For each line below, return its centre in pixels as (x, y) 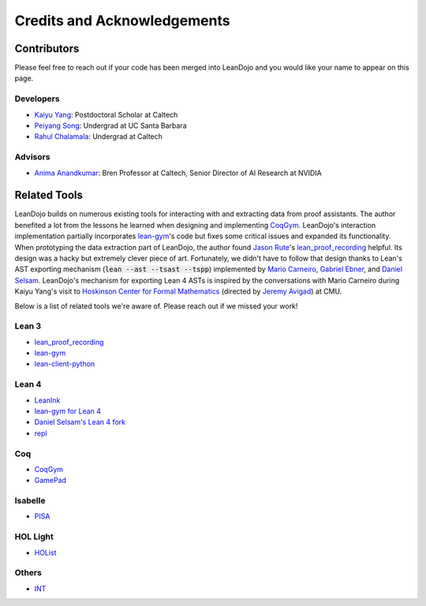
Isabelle (30, 501)
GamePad (50, 481)
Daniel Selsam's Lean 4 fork (80, 422)
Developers (37, 99)
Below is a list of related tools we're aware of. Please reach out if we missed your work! (156, 306)
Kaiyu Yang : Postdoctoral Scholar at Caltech (106, 114)
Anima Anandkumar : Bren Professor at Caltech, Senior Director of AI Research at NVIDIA (178, 173)
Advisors (32, 157)
